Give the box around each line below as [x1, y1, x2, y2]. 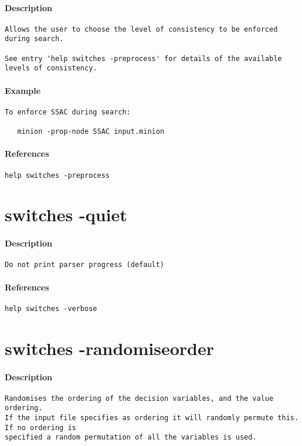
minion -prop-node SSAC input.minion [17, 127, 165, 136]
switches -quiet [5, 202, 127, 227]
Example [5, 84, 41, 96]
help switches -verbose [5, 304, 97, 313]
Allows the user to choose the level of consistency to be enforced [5, 25, 278, 33]
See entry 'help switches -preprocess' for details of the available [5, 54, 282, 63]
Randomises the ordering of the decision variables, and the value [5, 394, 274, 403]
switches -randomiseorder [5, 336, 214, 360]
